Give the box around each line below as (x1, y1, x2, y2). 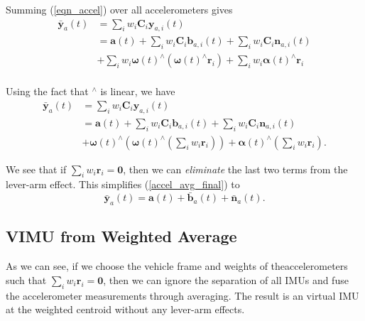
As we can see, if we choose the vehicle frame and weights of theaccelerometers (6, 259, 348, 273)
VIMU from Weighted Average (6, 225, 237, 247)
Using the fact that (6, 84, 89, 99)
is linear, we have (100, 84, 175, 99)
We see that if (6, 161, 67, 176)
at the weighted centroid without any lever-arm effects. (6, 302, 245, 317)
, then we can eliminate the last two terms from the (123, 161, 348, 176)
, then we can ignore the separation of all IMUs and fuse (103, 272, 349, 287)
